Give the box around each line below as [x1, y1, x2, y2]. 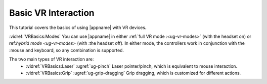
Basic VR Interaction [9, 7, 95, 18]
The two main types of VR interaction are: [9, 56, 94, 62]
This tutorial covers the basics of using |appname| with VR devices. [9, 25, 147, 30]
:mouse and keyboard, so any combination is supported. [9, 47, 124, 53]
